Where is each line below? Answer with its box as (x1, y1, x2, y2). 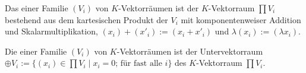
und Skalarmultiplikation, (5, 25, 98, 37)
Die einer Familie (5, 45, 67, 57)
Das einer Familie (5, 2, 68, 14)
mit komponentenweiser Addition (181, 13, 301, 26)
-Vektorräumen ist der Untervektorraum (116, 45, 263, 57)
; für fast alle (115, 59, 162, 68)
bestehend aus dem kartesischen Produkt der (5, 13, 168, 26)
